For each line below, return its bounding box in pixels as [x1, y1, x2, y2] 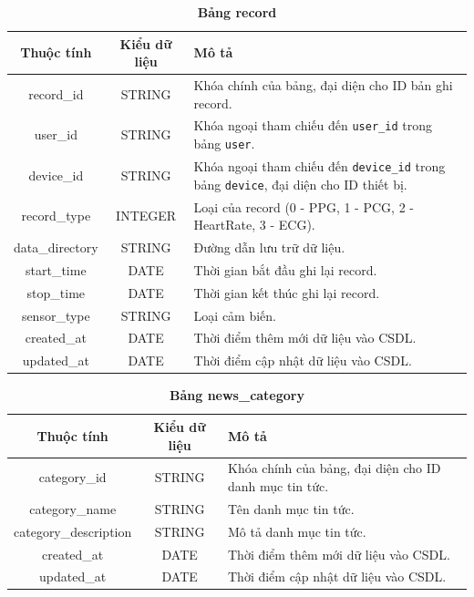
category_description [14, 521, 132, 540]
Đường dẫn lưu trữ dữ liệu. [193, 238, 345, 257]
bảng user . [193, 134, 255, 153]
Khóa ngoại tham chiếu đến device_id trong [193, 157, 446, 176]
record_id [28, 84, 84, 103]
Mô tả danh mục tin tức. [227, 521, 366, 540]
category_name [29, 499, 117, 518]
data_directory [14, 238, 98, 257]
